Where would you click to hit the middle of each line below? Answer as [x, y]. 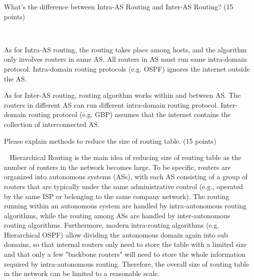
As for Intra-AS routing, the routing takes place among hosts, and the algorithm [126, 49]
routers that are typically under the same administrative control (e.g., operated [124, 186]
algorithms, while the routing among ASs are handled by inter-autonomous [117, 215]
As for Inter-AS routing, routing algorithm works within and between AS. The [122, 95]
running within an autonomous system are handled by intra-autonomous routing [125, 206]
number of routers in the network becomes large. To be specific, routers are [117, 167]
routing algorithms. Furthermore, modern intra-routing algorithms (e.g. [112, 225]
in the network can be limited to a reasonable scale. [82, 273]
